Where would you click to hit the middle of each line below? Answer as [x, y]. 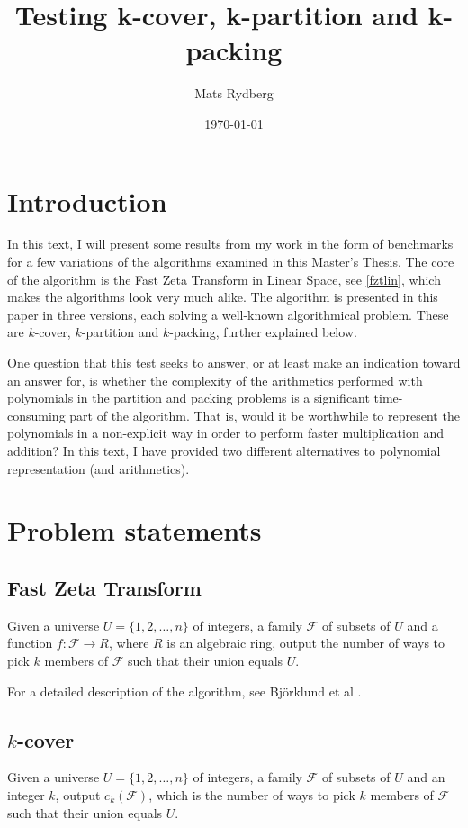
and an [426, 777]
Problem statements [135, 530]
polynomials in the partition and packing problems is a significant [189, 398]
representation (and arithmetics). [99, 468]
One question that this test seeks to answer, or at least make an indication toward [234, 362]
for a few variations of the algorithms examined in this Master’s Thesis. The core [231, 262]
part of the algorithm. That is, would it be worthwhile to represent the [265, 415]
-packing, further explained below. [263, 332]
